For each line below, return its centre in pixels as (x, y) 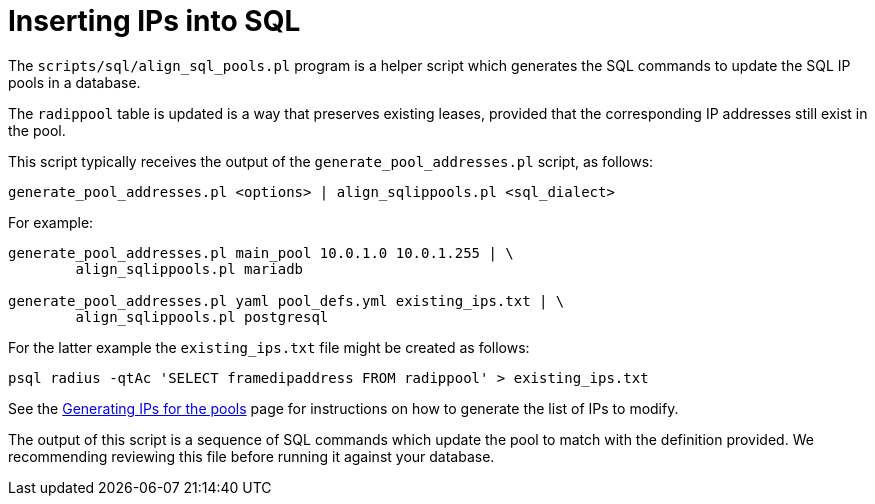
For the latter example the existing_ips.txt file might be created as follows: (269, 347)
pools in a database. (74, 82)
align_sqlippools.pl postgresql (202, 316)
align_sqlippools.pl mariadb (189, 268)
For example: (51, 222)
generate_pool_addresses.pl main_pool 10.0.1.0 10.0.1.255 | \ (261, 252)
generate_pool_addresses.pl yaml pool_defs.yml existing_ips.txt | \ (286, 300)
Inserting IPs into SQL (154, 21)
